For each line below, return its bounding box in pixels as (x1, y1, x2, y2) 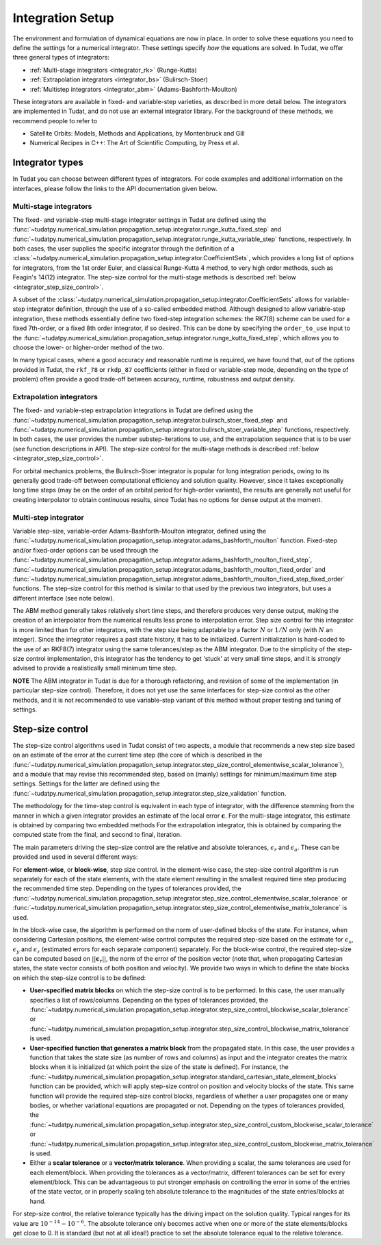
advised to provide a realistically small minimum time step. (12, 664, 177, 672)
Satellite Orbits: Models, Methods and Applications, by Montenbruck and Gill (29, 129, 246, 138)
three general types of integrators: (12, 53, 109, 62)
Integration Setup (12, 10, 114, 25)
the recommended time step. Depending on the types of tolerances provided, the (12, 884, 242, 893)
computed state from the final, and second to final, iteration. (12, 831, 182, 839)
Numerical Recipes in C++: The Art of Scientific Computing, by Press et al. (29, 139, 239, 147)
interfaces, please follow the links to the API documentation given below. (12, 184, 218, 192)
